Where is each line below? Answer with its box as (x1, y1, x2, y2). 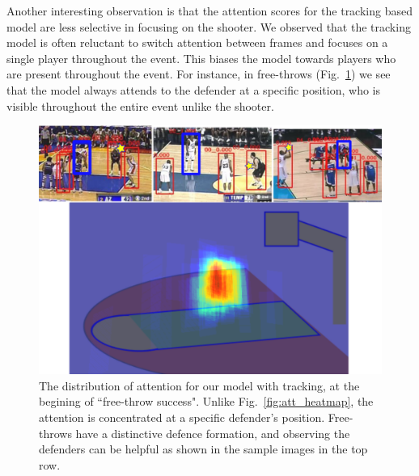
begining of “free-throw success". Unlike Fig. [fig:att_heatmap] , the (39, 393, 374, 410)
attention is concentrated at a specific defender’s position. (39, 409, 325, 425)
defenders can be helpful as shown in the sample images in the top (39, 440, 368, 457)
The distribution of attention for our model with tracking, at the (39, 377, 360, 394)
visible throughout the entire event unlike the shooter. (6, 97, 274, 114)
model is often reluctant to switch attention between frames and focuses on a (6, 34, 388, 51)
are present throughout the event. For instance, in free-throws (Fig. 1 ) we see (6, 65, 391, 82)
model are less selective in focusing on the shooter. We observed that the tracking (6, 18, 411, 35)
